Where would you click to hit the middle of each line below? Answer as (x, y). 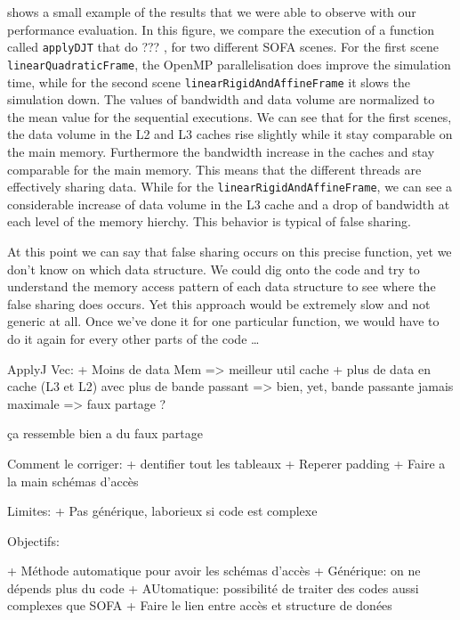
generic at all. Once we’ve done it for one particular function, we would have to (223, 321)
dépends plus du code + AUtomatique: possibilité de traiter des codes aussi (213, 587)
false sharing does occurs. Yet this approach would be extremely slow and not (219, 303)
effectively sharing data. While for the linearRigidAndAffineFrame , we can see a (230, 187)
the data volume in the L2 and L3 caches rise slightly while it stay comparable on (230, 134)
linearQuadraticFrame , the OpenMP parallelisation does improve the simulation (229, 64)
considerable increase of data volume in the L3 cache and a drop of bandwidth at (229, 204)
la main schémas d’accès (73, 481)
